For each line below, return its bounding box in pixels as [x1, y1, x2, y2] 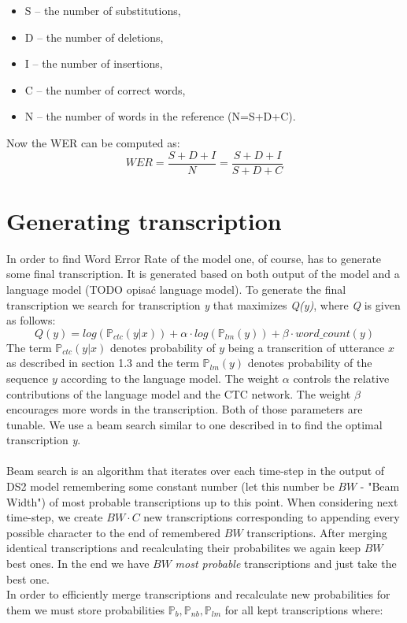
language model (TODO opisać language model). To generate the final [6, 280, 346, 297]
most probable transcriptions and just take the [175, 555, 397, 572]
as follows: [6, 312, 56, 328]
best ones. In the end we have [6, 555, 150, 572]
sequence [6, 369, 49, 386]
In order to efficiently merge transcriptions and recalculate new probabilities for [6, 586, 390, 603]
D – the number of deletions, [24, 28, 164, 45]
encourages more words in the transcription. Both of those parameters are [6, 401, 363, 417]
